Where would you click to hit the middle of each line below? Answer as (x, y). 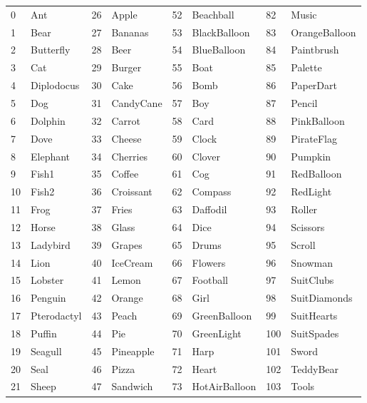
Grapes (127, 244)
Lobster (47, 280)
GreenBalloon (222, 316)
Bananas (130, 32)
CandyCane (137, 102)
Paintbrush (315, 50)
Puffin (44, 333)
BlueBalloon (219, 50)
